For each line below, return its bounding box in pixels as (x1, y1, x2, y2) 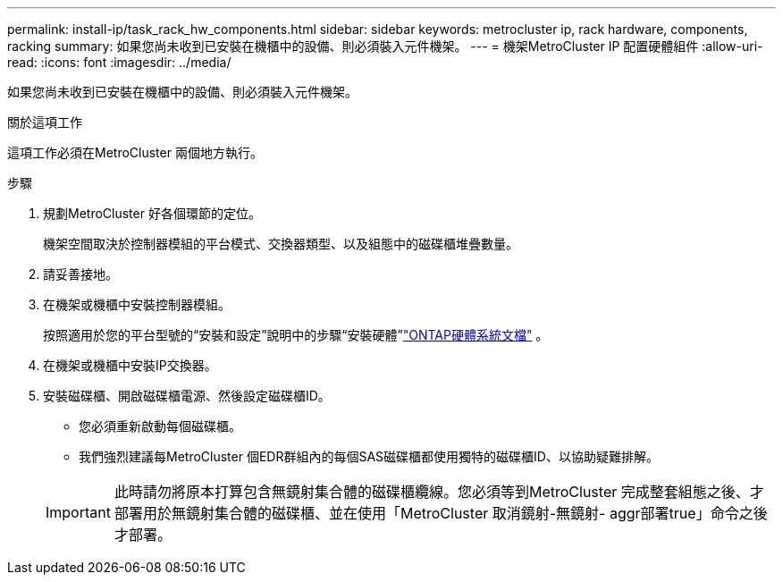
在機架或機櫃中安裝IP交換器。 (43, 358, 217, 373)
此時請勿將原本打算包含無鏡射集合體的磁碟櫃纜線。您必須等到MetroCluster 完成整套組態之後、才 (114, 483, 764, 501)
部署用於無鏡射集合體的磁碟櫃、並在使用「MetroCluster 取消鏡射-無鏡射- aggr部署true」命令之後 (114, 504, 768, 522)
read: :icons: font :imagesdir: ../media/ (7, 55, 232, 70)
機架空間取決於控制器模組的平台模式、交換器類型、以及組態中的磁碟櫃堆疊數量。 (43, 236, 518, 251)
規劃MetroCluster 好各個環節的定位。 (43, 206, 261, 221)
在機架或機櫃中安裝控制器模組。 (43, 297, 231, 312)
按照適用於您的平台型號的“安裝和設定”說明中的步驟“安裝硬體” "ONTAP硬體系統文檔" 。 (43, 327, 549, 342)
